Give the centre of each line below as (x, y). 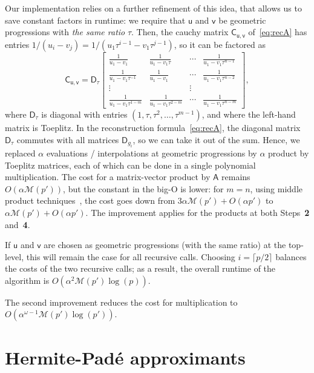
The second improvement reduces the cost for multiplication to (121, 302)
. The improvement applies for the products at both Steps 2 (198, 212)
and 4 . (18, 224)
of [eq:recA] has (278, 32)
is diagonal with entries (84, 114)
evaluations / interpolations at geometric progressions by (152, 153)
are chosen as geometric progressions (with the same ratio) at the (165, 245)
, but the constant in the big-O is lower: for (143, 188)
